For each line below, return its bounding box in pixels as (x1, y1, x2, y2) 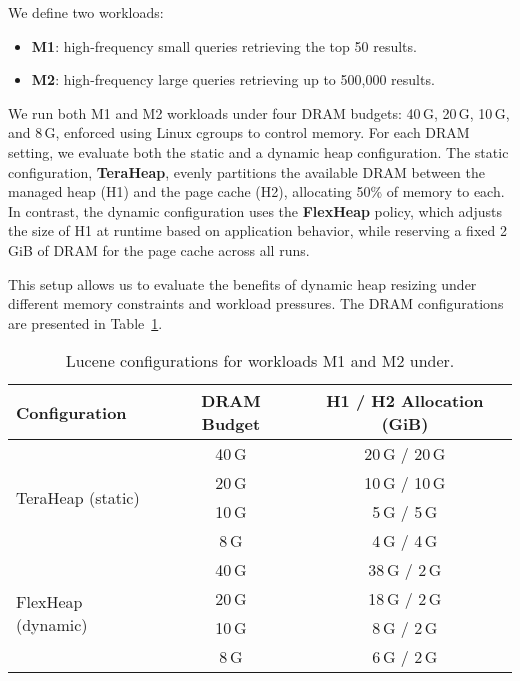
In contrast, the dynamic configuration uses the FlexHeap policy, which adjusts (8, 200, 502, 221)
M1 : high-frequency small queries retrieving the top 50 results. (31, 35, 417, 56)
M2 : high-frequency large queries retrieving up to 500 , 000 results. (31, 69, 435, 90)
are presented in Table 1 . (8, 312, 163, 333)
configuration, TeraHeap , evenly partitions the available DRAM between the (8, 161, 485, 182)
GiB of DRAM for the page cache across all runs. (8, 239, 310, 260)
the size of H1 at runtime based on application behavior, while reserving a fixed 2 (8, 220, 507, 241)
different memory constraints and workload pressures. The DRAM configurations (8, 293, 504, 314)
